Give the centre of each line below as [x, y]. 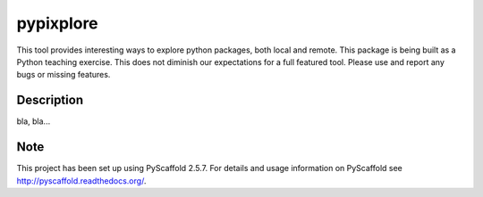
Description [50, 100]
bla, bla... [34, 121]
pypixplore [57, 23]
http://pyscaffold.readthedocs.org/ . [81, 181]
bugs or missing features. [64, 75]
